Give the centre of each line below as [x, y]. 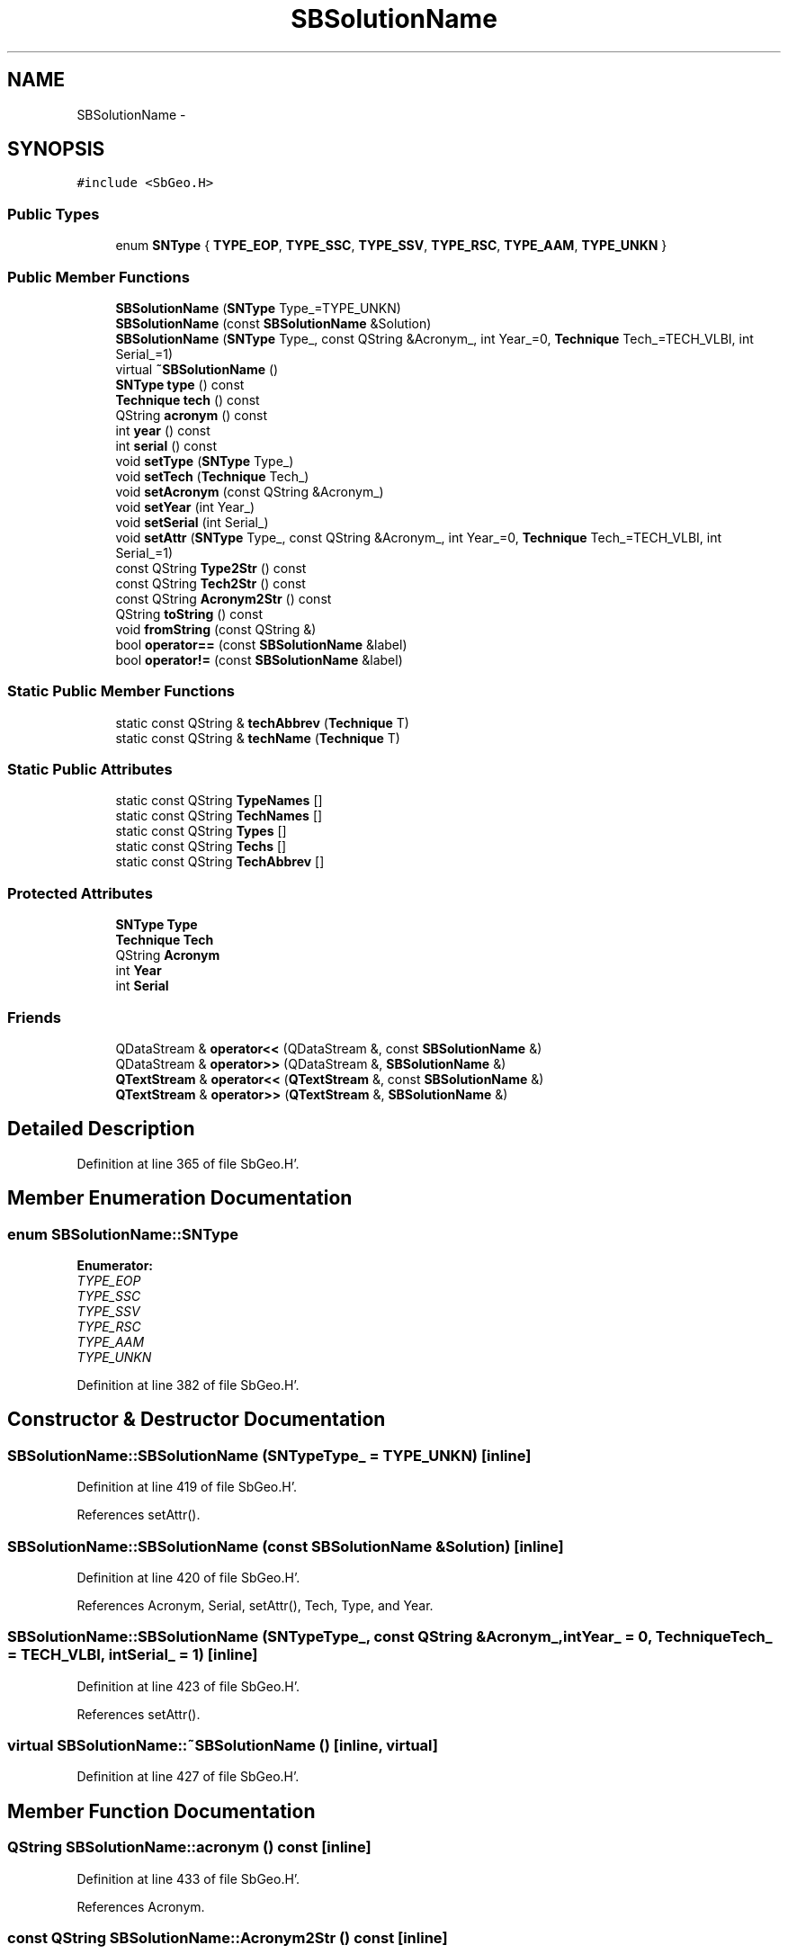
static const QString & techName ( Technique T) [258, 738]
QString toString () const [189, 614]
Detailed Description [101, 1129]
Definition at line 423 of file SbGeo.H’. [188, 1686]
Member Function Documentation [161, 1811]
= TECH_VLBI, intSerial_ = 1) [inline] [133, 1655]
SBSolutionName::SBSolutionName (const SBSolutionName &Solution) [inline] [286, 1546]
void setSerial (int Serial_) [192, 522]
